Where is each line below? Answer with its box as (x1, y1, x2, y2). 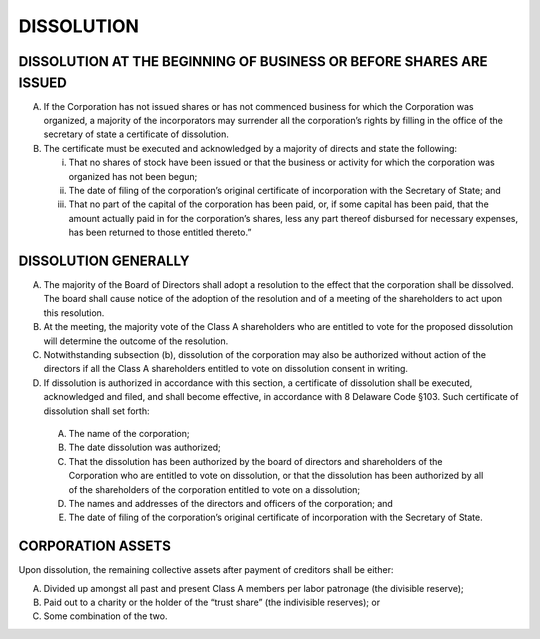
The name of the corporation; (68, 427, 190, 439)
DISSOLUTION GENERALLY (18, 252, 190, 269)
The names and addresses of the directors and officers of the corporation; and (68, 497, 394, 509)
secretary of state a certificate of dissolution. (43, 128, 230, 140)
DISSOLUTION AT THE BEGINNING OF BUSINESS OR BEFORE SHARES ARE (18, 53, 489, 70)
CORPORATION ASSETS (18, 538, 172, 555)
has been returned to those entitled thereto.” (68, 226, 252, 239)
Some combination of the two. (43, 610, 168, 622)
